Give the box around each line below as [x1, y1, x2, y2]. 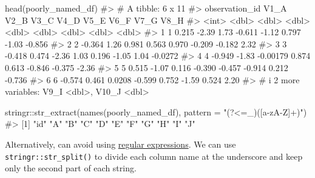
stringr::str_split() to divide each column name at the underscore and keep [5, 149, 303, 162]
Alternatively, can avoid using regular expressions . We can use [5, 137, 236, 150]
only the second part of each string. [5, 162, 137, 174]
